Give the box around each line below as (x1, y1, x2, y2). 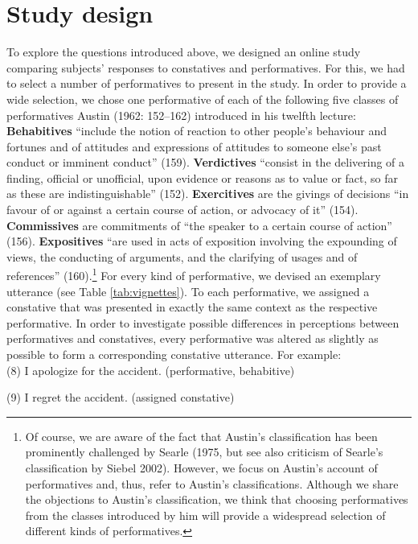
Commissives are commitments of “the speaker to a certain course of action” (6, 216, 392, 233)
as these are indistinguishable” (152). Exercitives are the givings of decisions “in (6, 185, 409, 202)
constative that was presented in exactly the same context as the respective (6, 299, 378, 315)
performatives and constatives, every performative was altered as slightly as (6, 330, 379, 347)
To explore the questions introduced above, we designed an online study (6, 43, 361, 60)
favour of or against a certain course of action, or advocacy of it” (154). (6, 201, 359, 218)
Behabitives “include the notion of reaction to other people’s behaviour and (6, 122, 387, 139)
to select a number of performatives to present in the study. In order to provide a (6, 75, 407, 92)
